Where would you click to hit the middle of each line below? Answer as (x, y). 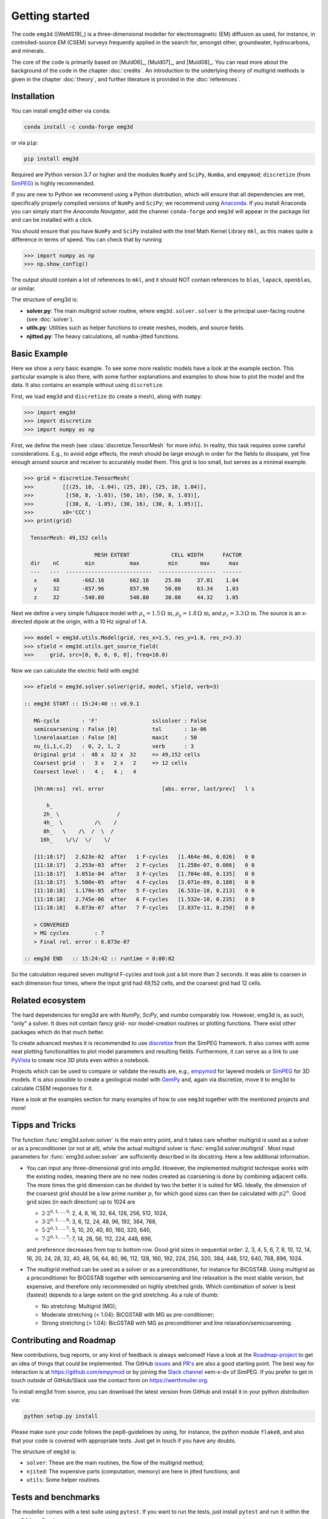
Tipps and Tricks (43, 1125)
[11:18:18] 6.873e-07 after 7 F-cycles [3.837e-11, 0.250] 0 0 (144, 908)
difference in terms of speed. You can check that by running (87, 239)
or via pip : (25, 143)
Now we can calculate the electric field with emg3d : (75, 670)
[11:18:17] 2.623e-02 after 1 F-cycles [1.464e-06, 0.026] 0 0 (144, 856)
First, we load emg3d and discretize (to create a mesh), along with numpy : (107, 396)
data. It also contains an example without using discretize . (87, 385)
